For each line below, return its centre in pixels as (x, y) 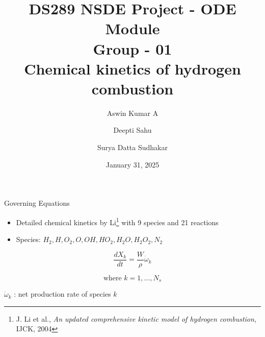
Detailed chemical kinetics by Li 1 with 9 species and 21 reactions (117, 221)
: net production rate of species (62, 294)
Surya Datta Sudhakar (132, 147)
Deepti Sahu (132, 130)
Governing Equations (37, 203)
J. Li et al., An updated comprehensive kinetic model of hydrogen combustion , (136, 318)
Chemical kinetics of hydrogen (132, 68)
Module (132, 28)
